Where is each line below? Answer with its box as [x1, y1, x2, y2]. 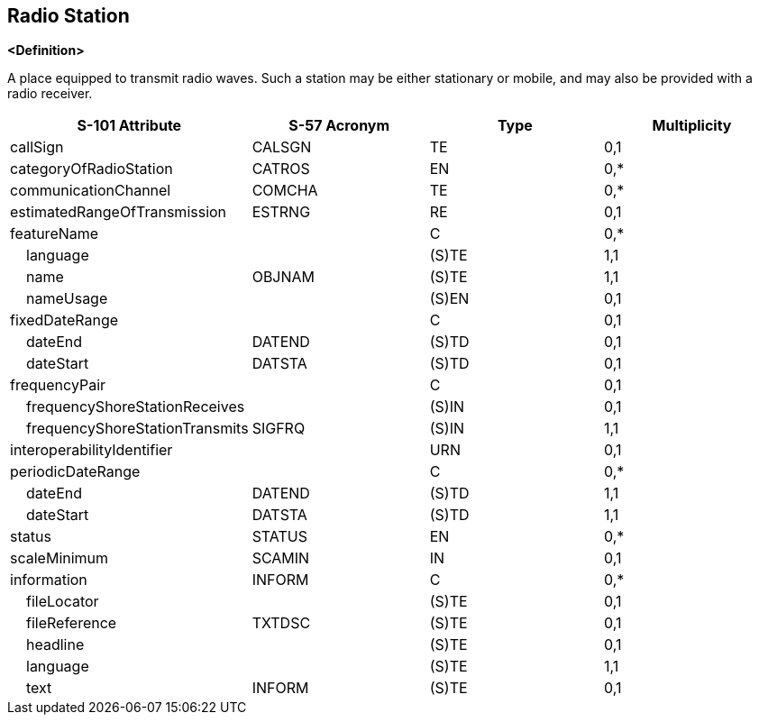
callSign [10, 138, 64, 157]
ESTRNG [251, 203, 311, 222]
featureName [10, 224, 99, 243]
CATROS [251, 160, 310, 178]
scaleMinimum [10, 549, 109, 568]
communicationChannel [10, 181, 171, 200]
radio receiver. [7, 86, 93, 102]
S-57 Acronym [288, 116, 390, 135]
